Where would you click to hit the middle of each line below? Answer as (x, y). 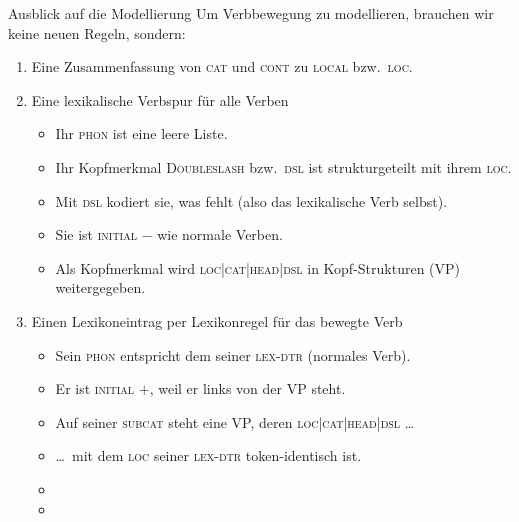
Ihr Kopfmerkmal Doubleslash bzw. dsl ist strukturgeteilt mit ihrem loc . (283, 166)
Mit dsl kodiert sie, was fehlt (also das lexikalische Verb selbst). (251, 200)
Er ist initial (95, 388)
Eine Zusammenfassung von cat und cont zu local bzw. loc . (222, 66)
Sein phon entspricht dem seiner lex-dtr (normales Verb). (233, 354)
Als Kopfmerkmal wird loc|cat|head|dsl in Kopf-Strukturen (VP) (258, 267)
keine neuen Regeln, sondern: (97, 32)
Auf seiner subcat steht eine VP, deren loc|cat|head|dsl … (235, 421)
